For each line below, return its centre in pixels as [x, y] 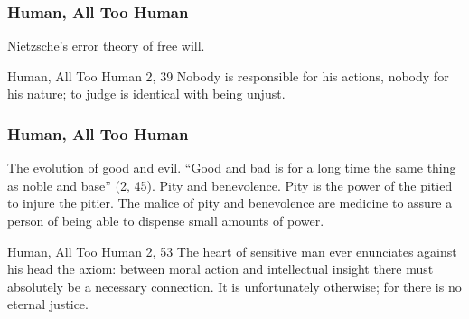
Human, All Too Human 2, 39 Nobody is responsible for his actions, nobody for [228, 75]
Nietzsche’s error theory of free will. [106, 46]
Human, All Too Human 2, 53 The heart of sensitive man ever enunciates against [232, 251]
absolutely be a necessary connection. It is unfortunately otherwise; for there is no [234, 286]
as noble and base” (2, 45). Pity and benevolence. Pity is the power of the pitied [230, 185]
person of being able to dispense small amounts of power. [166, 220]
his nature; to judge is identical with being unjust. [146, 94]
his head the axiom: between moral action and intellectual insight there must [220, 269]
